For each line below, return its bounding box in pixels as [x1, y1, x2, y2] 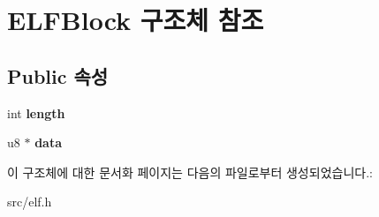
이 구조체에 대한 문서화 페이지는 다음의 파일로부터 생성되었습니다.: [7, 162, 373, 181]
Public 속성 [7, 62, 109, 89]
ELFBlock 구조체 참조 [7, 2, 264, 38]
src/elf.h [7, 192, 52, 211]
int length [7, 103, 65, 122]
